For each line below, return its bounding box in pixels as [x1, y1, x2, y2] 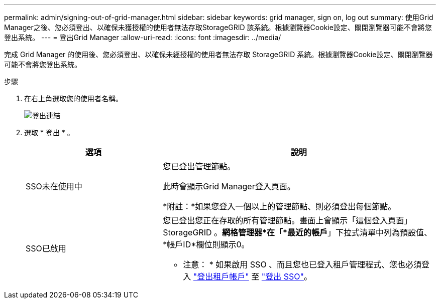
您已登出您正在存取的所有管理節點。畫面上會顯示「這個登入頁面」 [163, 215, 412, 225]
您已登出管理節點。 [163, 161, 236, 171]
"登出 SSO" [261, 271, 304, 281]
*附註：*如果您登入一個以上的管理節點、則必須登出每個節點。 [163, 201, 396, 211]
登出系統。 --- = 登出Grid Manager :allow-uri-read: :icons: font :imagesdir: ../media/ [4, 33, 281, 42]
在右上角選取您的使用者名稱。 [24, 94, 123, 103]
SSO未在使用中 [26, 181, 82, 191]
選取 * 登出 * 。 [24, 128, 74, 137]
